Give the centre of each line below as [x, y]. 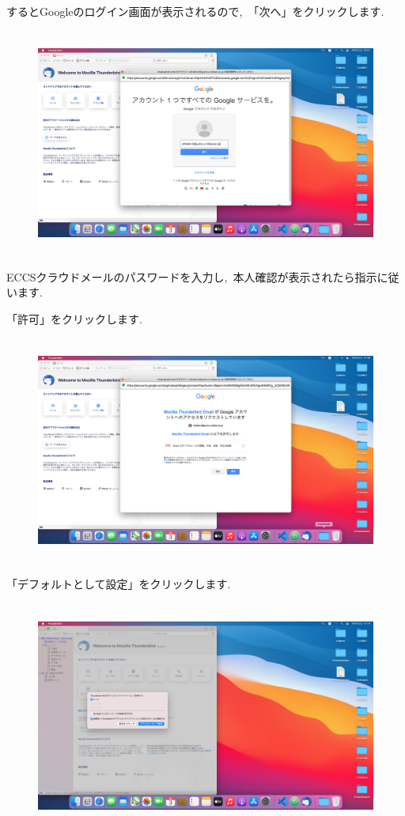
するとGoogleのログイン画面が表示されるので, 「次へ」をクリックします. [195, 11]
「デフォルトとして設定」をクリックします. [119, 584]
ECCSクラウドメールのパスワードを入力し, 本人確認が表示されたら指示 [192, 276]
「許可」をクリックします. [74, 318]
